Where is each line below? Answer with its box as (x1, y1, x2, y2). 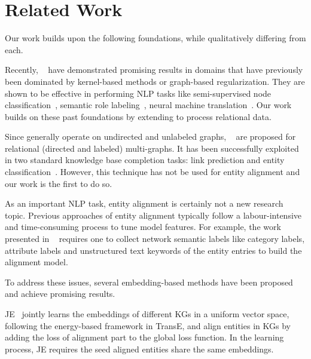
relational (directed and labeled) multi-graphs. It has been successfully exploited (5, 142, 299, 154)
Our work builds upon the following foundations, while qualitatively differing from (5, 32, 306, 44)
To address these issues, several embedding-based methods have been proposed (5, 275, 293, 288)
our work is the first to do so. (5, 177, 112, 189)
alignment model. (5, 256, 68, 268)
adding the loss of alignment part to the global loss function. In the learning (5, 331, 284, 343)
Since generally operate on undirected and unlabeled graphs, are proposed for (5, 130, 296, 143)
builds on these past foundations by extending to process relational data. (5, 110, 272, 122)
